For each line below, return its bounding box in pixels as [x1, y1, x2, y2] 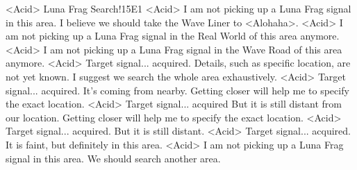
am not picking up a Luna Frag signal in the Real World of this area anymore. [6, 28, 340, 43]
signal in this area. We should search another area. [6, 151, 221, 165]
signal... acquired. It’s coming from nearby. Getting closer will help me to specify [6, 83, 349, 97]
